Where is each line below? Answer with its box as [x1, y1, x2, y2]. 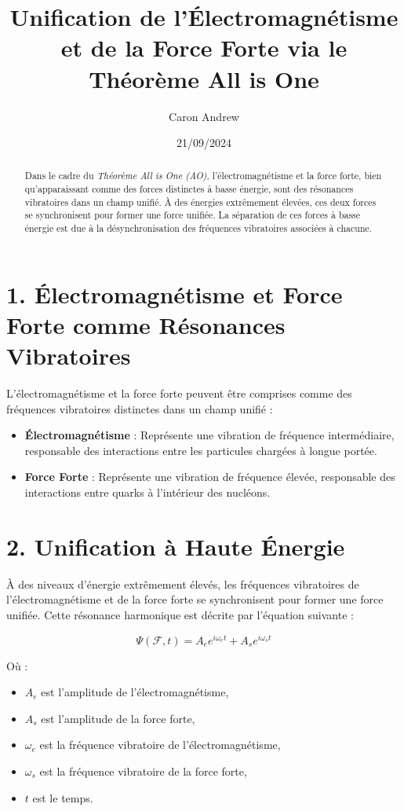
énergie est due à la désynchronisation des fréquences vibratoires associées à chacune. [24, 222, 373, 235]
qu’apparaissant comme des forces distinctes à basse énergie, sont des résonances [24, 182, 354, 196]
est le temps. [32, 789, 93, 805]
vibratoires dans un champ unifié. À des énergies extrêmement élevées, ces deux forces [24, 195, 377, 208]
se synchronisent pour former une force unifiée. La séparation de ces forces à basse [24, 208, 361, 222]
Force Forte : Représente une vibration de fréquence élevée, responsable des [24, 468, 395, 485]
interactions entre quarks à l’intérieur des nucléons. [24, 484, 271, 501]
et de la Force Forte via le [60, 31, 348, 64]
